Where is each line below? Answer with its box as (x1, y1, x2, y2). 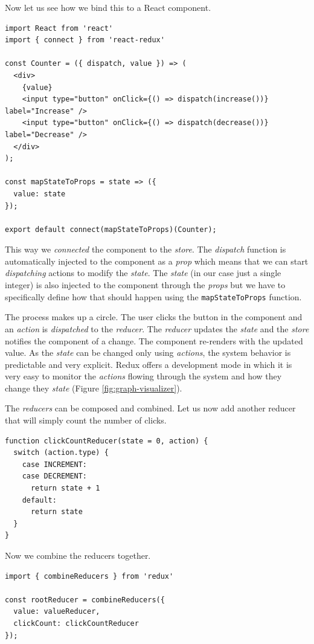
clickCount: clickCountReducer (13, 619, 139, 628)
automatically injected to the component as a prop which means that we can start (5, 254, 309, 267)
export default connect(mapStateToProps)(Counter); (5, 225, 217, 234)
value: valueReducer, (13, 607, 100, 616)
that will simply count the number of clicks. (5, 414, 167, 427)
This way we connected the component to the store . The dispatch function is (5, 243, 286, 256)
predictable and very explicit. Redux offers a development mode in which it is (5, 358, 292, 370)
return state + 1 (30, 484, 100, 493)
